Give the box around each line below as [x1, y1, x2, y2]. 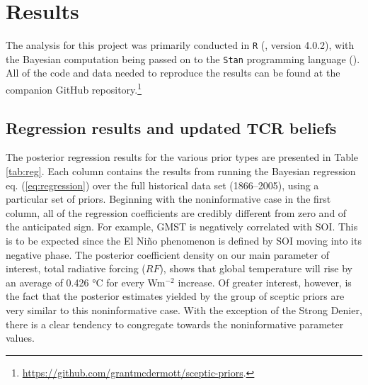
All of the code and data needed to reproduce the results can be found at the [6, 65, 340, 80]
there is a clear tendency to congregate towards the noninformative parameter [6, 316, 344, 331]
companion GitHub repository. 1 [6, 80, 142, 96]
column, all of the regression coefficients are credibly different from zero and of [6, 205, 347, 220]
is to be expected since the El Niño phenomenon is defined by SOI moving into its [6, 233, 362, 248]
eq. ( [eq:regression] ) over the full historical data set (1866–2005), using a [6, 177, 319, 192]
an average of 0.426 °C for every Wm [6, 274, 166, 289]
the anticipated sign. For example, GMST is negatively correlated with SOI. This [6, 219, 358, 234]
